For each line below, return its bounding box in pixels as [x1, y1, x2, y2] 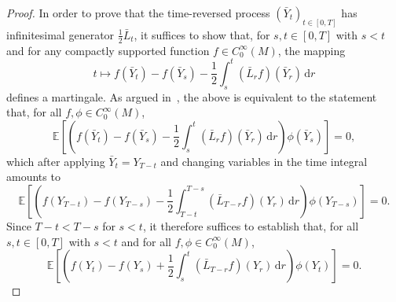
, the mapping [277, 42, 346, 58]
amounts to [6, 168, 60, 185]
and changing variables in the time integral [160, 153, 368, 169]
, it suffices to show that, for [134, 26, 270, 42]
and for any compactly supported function [6, 42, 210, 58]
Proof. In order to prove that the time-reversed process [6, 5, 270, 20]
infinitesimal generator [6, 26, 115, 42]
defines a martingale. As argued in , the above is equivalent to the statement [6, 88, 377, 105]
